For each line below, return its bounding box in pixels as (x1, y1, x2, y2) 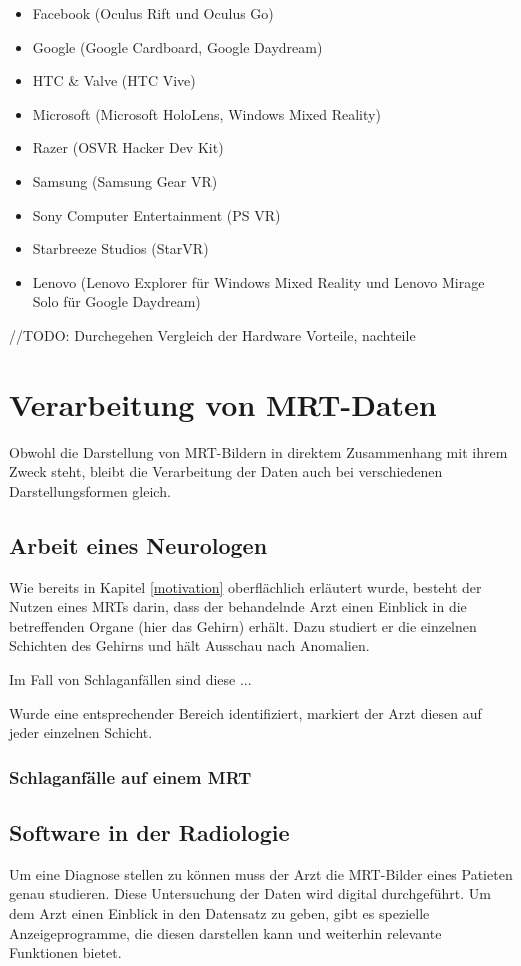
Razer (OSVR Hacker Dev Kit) (32, 137, 224, 158)
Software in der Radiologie (9, 817, 290, 848)
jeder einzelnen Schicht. (9, 722, 153, 743)
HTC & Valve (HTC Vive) (32, 70, 196, 91)
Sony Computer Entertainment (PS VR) (32, 204, 281, 225)
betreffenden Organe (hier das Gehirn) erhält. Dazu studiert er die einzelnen (9, 615, 477, 636)
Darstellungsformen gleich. (9, 480, 171, 501)
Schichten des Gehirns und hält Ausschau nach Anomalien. (9, 635, 370, 656)
